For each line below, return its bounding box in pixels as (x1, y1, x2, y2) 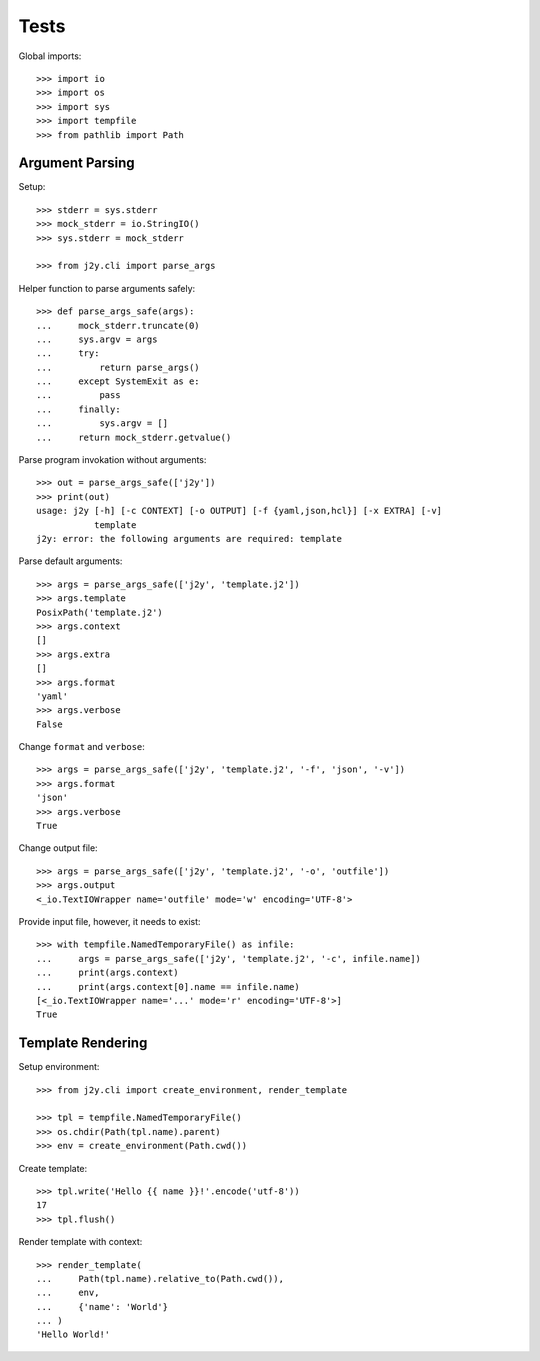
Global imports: (18, 50, 82, 62)
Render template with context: (18, 1236, 143, 1248)
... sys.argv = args (36, 333, 158, 345)
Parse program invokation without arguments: (18, 454, 207, 466)
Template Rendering (18, 1035, 148, 1052)
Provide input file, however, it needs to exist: (18, 915, 201, 927)
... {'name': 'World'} (36, 1301, 169, 1312)
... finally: (36, 403, 121, 415)
